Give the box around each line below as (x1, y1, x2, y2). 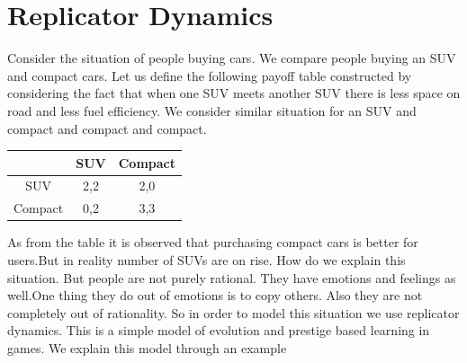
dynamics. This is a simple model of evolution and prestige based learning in (7, 321, 430, 340)
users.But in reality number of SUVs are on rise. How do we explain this (7, 250, 406, 269)
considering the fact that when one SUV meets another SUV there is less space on (7, 84, 461, 102)
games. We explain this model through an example (7, 338, 287, 357)
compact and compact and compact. (7, 119, 207, 137)
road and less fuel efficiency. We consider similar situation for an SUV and (7, 101, 417, 120)
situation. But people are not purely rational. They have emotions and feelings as (7, 268, 456, 287)
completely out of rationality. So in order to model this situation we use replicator (7, 303, 460, 322)
